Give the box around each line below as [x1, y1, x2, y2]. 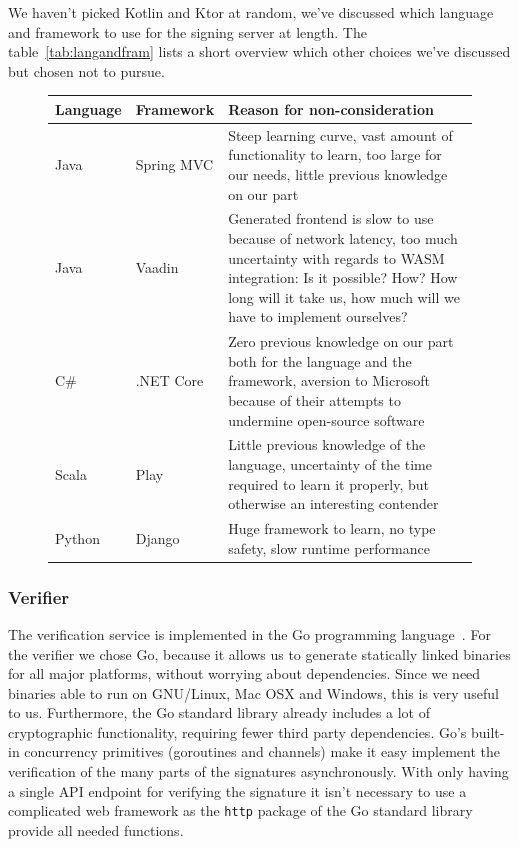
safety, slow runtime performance [228, 537, 430, 558]
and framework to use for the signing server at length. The [8, 21, 367, 42]
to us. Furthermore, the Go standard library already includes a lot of [8, 702, 431, 723]
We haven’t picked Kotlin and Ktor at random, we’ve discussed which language [8, 2, 494, 22]
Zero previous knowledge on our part [228, 331, 454, 352]
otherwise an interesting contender [228, 493, 439, 514]
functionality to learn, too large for [228, 144, 442, 165]
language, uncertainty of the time [228, 453, 432, 474]
